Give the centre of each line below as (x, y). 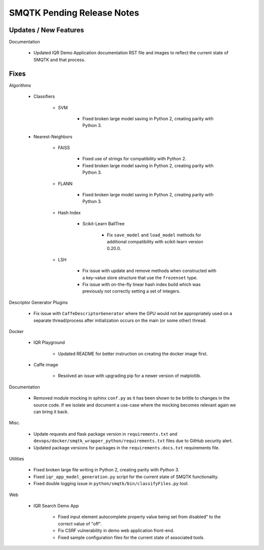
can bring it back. (51, 412)
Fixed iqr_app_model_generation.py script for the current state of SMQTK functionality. (126, 477)
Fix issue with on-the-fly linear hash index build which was (142, 284)
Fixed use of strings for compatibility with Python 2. (134, 159)
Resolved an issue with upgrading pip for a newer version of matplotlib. (130, 376)
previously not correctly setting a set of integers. (132, 291)
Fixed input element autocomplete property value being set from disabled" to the (139, 517)
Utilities (17, 459)
